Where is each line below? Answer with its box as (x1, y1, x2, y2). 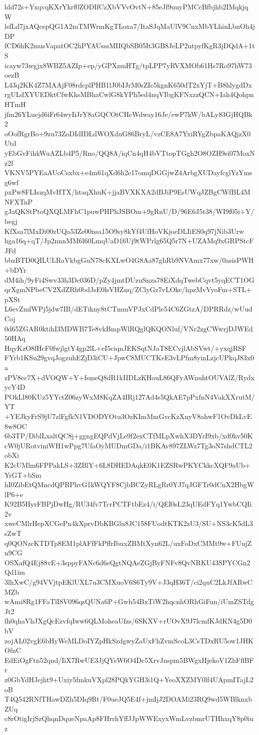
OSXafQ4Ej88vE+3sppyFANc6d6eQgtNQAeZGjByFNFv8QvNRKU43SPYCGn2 (4, 557, 251, 567)
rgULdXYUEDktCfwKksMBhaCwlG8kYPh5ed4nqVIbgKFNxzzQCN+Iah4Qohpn (4, 89, 254, 100)
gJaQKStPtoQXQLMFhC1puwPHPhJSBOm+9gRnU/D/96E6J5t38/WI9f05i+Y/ (4, 206, 255, 216)
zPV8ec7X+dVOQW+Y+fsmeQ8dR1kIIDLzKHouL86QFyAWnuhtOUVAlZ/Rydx (4, 372, 255, 382)
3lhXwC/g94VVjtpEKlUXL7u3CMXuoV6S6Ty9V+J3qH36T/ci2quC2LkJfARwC (4, 577, 253, 587)
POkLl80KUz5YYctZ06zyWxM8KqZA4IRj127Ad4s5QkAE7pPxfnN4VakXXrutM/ (4, 391, 255, 402)
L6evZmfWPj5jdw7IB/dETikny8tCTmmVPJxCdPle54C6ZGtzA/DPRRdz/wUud (4, 304, 253, 314)
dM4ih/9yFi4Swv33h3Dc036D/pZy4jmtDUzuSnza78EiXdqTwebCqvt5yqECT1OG (4, 274, 255, 285)
